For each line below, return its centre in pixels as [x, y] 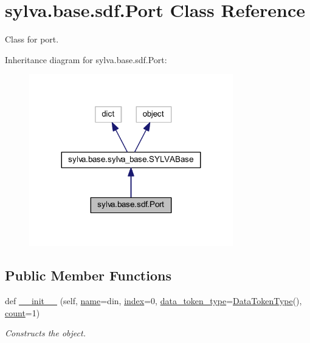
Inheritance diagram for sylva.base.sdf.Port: [86, 59]
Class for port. [32, 39]
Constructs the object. [45, 333]
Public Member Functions [88, 275]
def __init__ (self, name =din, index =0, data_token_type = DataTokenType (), [153, 300]
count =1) [22, 312]
